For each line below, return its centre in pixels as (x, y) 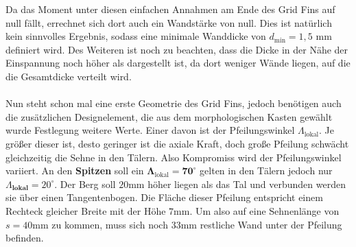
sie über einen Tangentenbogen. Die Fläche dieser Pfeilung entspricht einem (164, 197)
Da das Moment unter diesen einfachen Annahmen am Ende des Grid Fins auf (170, 9)
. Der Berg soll (85, 184)
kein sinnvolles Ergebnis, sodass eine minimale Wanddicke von (136, 36)
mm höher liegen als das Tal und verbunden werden (237, 184)
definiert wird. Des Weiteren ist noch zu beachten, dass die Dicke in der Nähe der (177, 49)
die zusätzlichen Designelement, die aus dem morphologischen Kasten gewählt (169, 116)
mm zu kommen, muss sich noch (100, 224)
